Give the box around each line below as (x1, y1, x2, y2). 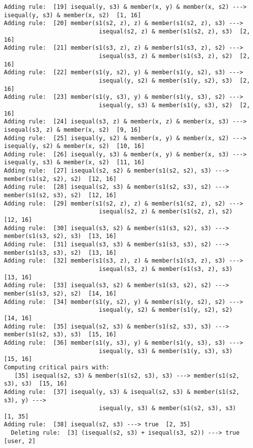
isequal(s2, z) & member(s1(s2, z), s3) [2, (99, 28, 251, 35)
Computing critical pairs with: (4, 363, 110, 371)
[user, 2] (4, 437, 36, 445)
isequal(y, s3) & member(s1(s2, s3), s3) (99, 405, 236, 412)
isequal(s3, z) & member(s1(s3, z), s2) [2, (99, 52, 251, 60)
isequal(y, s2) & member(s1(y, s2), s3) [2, (99, 77, 251, 84)
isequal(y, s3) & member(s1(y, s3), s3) (99, 347, 233, 355)
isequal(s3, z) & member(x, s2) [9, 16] (4, 126, 141, 133)
